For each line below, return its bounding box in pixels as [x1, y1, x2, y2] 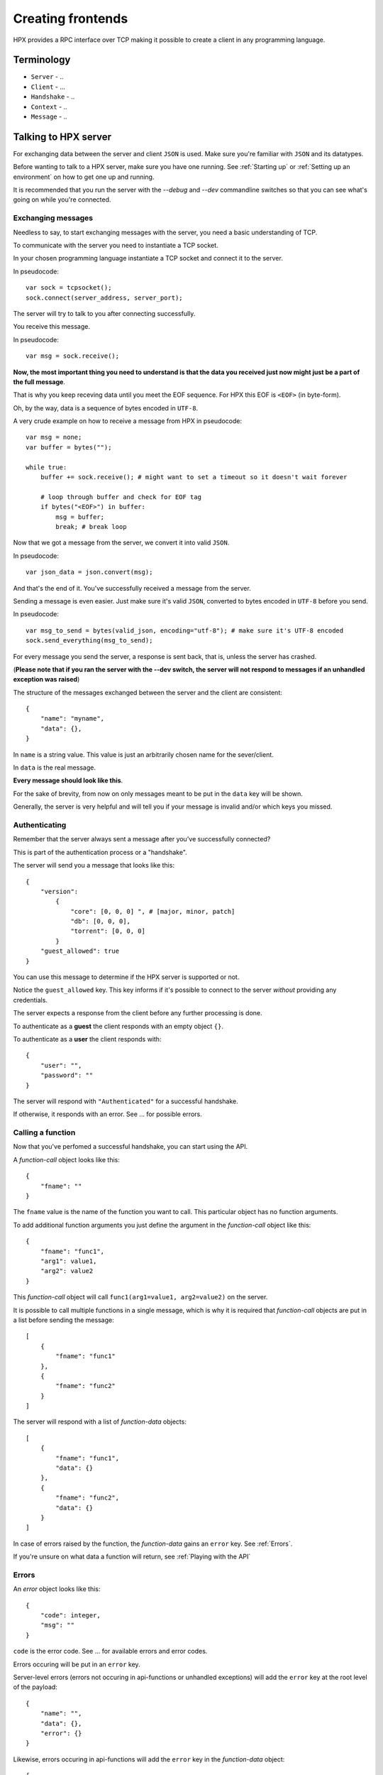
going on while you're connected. [13, 195, 111, 204]
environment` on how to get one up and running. [13, 173, 155, 181]
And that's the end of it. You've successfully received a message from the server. [13, 584, 251, 592]
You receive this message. [13, 322, 90, 331]
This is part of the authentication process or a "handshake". [13, 848, 187, 856]
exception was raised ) [13, 675, 80, 684]
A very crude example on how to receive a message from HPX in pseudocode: [13, 417, 243, 425]
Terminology [13, 54, 71, 66]
